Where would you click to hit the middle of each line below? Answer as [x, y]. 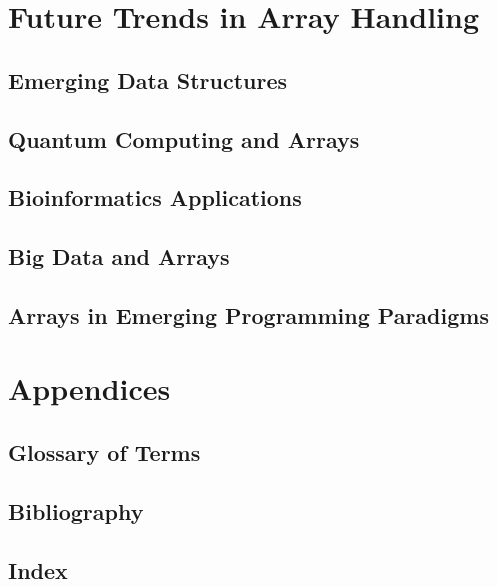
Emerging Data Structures [148, 79]
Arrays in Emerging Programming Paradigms [248, 314]
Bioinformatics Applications [155, 197]
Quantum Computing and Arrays [184, 138]
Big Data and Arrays [119, 256]
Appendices [89, 388]
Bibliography [76, 510]
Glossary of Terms [104, 452]
